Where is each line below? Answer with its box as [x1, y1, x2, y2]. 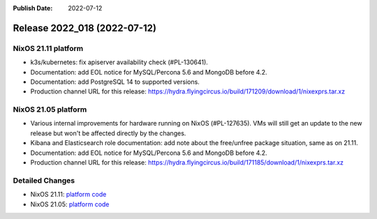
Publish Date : [13, 4, 53, 12]
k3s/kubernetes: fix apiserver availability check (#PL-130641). [30, 58, 209, 66]
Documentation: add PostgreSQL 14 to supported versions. [30, 77, 200, 86]
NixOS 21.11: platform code [30, 190, 107, 199]
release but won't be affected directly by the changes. [30, 129, 186, 137]
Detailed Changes [13, 175, 75, 185]
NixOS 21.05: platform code [30, 199, 110, 209]
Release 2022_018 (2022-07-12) [13, 22, 157, 34]
